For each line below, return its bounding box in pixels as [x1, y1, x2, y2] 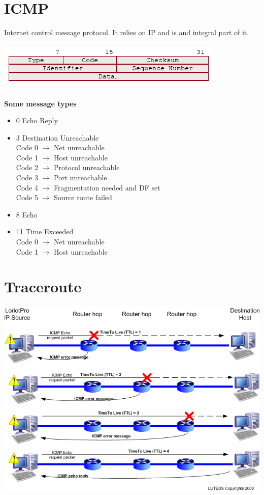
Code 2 [16, 162, 38, 173]
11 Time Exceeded [16, 226, 74, 237]
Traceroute [4, 276, 82, 297]
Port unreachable [54, 172, 107, 183]
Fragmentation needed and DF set [54, 182, 160, 193]
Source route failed [54, 192, 112, 203]
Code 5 [16, 192, 38, 203]
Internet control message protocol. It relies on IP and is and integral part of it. [4, 27, 249, 38]
